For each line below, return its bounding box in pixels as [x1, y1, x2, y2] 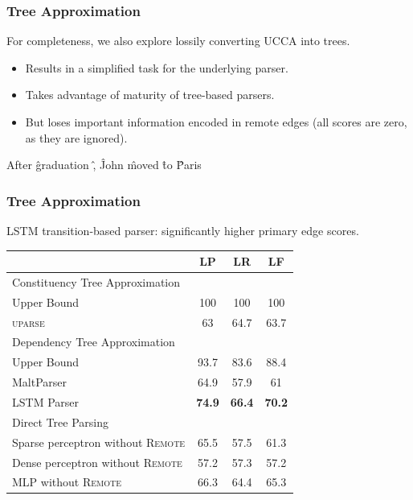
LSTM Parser [12, 394, 79, 410]
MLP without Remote [12, 473, 122, 490]
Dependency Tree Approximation [12, 333, 175, 350]
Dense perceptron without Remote [12, 453, 182, 470]
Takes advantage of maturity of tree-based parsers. [25, 86, 275, 103]
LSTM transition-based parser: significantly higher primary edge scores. [6, 222, 359, 238]
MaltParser [12, 374, 67, 390]
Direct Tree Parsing [12, 413, 108, 430]
